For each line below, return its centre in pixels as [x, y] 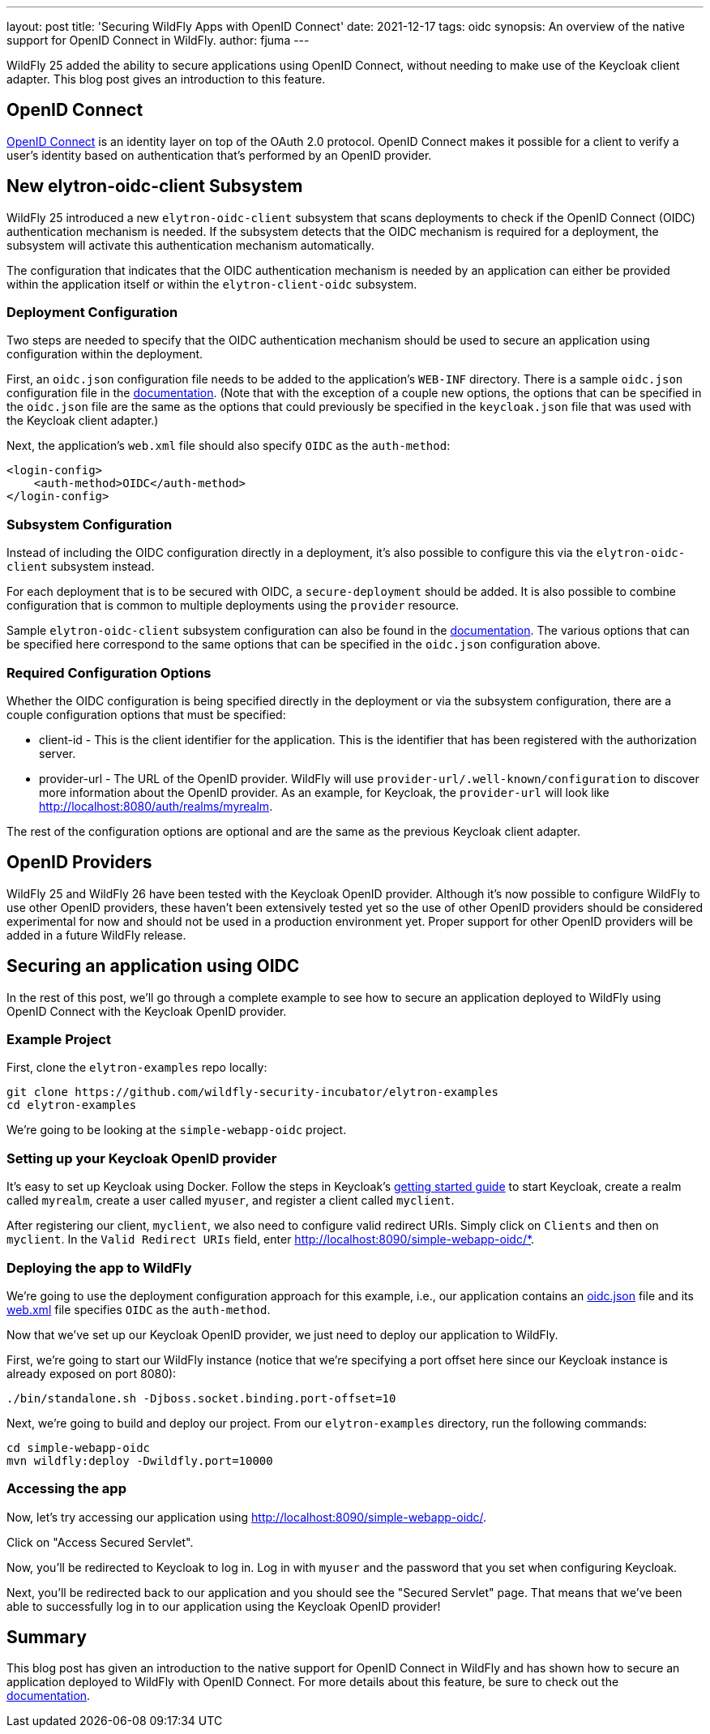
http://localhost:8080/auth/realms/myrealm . [156, 806]
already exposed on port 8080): [92, 1373]
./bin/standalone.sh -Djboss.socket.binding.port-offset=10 [201, 1398]
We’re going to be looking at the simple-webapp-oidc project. [177, 1130]
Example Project [59, 1039]
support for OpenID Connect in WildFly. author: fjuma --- [158, 40]
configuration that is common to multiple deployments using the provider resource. [233, 606]
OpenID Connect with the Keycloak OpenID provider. [147, 1011]
